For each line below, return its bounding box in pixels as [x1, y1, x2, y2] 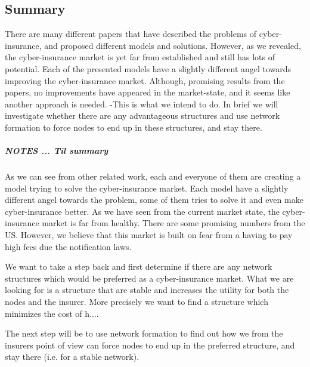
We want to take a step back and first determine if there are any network [5, 260, 272, 273]
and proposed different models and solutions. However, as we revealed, [44, 39, 301, 51]
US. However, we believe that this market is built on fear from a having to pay [5, 229, 293, 241]
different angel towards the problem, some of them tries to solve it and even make [5, 193, 303, 206]
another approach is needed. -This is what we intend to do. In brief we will [5, 97, 278, 110]
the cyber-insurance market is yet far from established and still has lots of [5, 51, 275, 63]
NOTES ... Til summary [5, 144, 108, 157]
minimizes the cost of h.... [5, 307, 99, 319]
